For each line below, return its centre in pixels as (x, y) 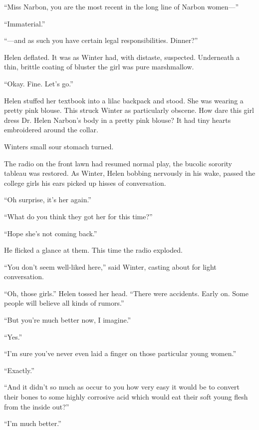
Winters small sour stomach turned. (59, 146)
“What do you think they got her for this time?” (78, 216)
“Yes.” (13, 336)
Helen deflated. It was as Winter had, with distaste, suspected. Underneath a (122, 57)
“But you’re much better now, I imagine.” (68, 320)
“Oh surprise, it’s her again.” (48, 200)
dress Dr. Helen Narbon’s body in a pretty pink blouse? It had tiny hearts (118, 120)
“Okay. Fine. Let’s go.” (39, 83)
